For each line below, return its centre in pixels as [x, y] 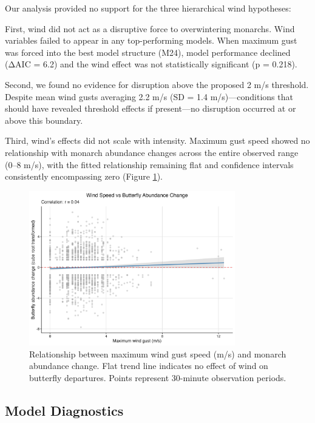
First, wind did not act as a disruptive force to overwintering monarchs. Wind [150, 28]
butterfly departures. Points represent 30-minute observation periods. [158, 377]
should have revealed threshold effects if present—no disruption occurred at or [151, 108]
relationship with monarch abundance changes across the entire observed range [152, 152]
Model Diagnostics [64, 410]
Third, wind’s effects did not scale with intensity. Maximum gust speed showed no [157, 140]
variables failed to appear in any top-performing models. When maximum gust [151, 40]
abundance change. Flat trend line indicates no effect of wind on [149, 366]
